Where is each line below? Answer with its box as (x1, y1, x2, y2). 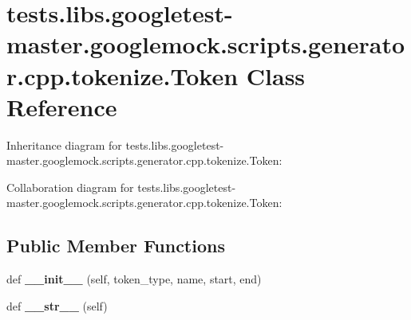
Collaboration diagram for (6, 178, 134, 195)
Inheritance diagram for (6, 136, 122, 153)
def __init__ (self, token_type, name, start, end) (6, 271, 262, 287)
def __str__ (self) (6, 297, 108, 314)
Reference (6, 90, 117, 123)
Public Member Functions (6, 233, 225, 258)
